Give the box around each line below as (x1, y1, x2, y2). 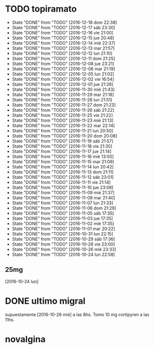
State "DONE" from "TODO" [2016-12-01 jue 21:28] (12, 81, 114, 87)
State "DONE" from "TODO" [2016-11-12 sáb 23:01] (12, 174, 114, 180)
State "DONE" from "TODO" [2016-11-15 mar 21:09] (12, 159, 114, 165)
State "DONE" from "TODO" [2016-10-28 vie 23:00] (12, 241, 115, 247)
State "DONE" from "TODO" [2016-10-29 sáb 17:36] (12, 236, 115, 242)
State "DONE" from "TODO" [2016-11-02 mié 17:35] (12, 220, 114, 226)
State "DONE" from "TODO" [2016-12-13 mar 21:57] (12, 45, 115, 51)
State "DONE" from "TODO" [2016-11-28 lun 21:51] (12, 97, 112, 102)
